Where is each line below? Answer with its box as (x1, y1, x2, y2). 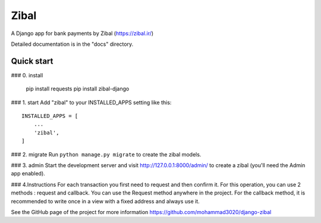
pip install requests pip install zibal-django (26, 85, 130, 92)
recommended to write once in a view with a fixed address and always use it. (11, 197, 200, 205)
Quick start (11, 56, 53, 66)
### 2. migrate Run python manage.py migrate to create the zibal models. (11, 150, 202, 158)
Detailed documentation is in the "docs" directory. (11, 40, 134, 48)
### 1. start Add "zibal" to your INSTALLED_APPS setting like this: (11, 99, 172, 106)
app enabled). (11, 170, 46, 177)
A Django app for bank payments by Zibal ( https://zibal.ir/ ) (11, 30, 154, 37)
